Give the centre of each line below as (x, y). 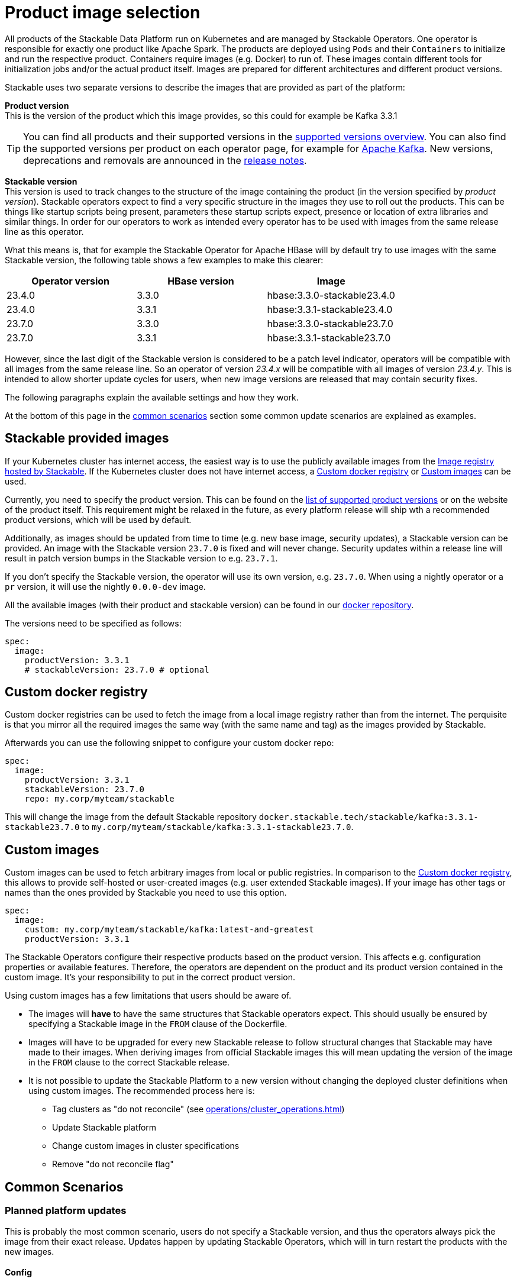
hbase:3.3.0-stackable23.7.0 (330, 323)
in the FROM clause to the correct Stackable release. (129, 1063)
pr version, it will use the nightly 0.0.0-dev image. (105, 586)
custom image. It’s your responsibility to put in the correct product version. (150, 977)
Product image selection (103, 12)
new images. (30, 1251)
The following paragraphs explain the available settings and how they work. (152, 397)
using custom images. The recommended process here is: (142, 1091)
